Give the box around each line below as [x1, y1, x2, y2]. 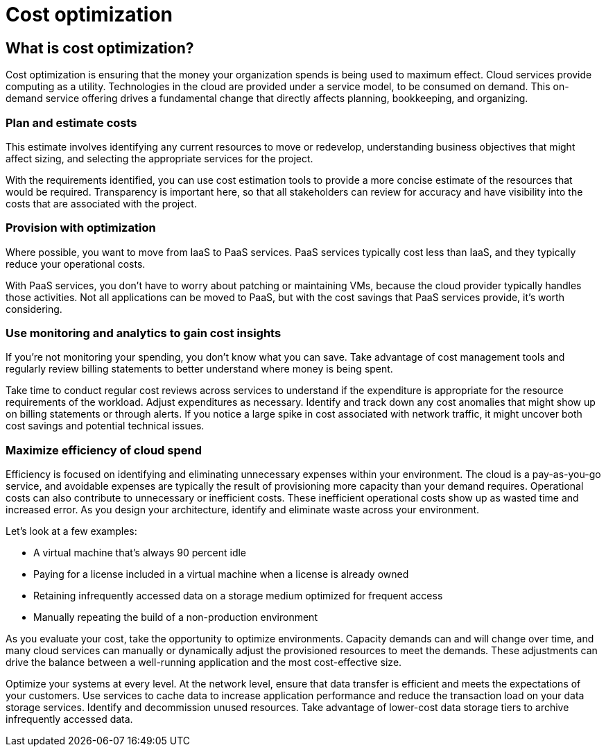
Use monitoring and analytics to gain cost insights [6, 326, 282, 341]
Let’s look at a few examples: [6, 525, 137, 538]
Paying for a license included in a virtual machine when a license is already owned [33, 568, 409, 581]
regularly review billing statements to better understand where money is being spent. [6, 363, 393, 375]
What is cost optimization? [6, 39, 194, 57]
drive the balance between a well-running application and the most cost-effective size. [6, 656, 402, 669]
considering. [6, 302, 62, 315]
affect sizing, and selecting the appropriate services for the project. [6, 152, 313, 164]
